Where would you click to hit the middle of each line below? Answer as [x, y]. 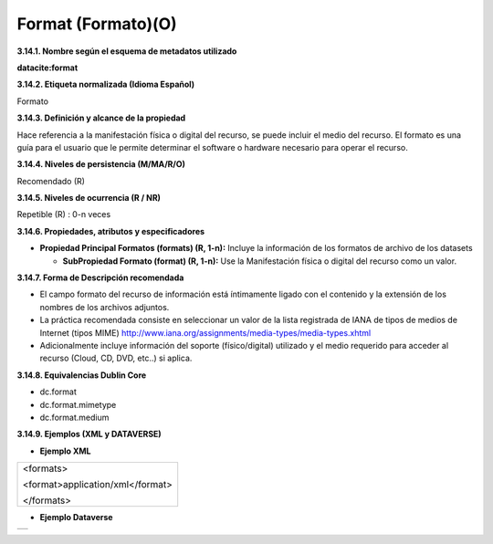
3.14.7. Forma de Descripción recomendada [100, 277]
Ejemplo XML [65, 451]
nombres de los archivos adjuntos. [105, 307]
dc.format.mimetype [78, 404]
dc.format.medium [74, 417]
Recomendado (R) [51, 181]
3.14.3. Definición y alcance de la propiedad [101, 118]
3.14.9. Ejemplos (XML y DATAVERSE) [89, 434]
